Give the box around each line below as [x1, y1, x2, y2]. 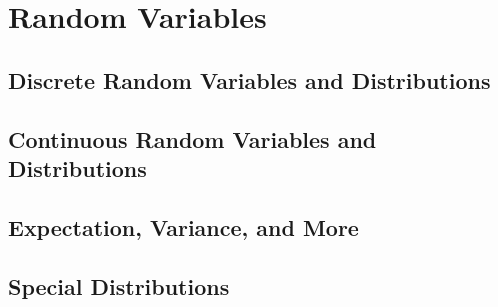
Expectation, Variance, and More [8, 211, 359, 242]
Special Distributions [8, 270, 230, 301]
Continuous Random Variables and [8, 123, 377, 154]
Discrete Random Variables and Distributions [8, 64, 491, 95]
